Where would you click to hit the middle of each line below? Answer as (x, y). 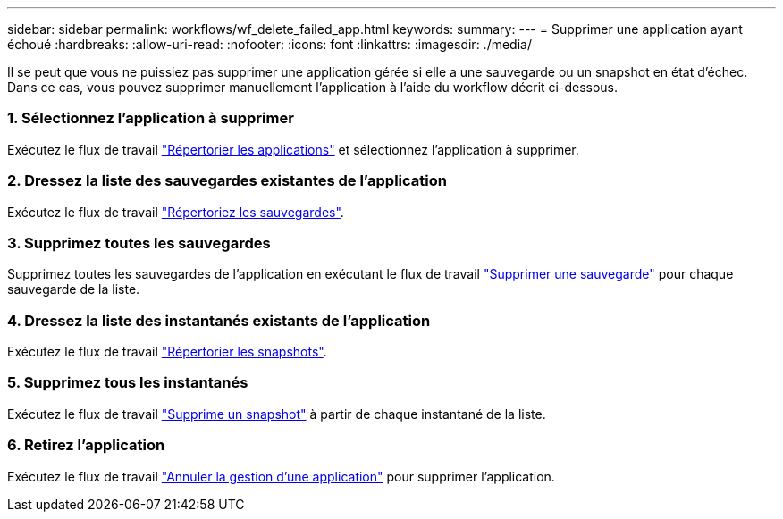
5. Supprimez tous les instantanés (128, 383)
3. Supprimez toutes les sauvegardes (139, 243)
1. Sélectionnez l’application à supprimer (151, 118)
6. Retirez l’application (86, 445)
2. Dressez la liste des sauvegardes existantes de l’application (227, 181)
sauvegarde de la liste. (74, 289)
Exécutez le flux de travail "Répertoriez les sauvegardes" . (176, 212)
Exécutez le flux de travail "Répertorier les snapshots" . (167, 352)
